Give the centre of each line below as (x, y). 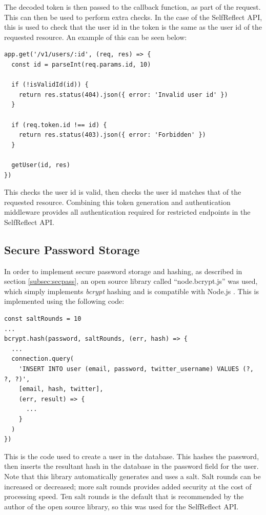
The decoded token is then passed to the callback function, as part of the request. (132, 7)
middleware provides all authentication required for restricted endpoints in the (127, 212)
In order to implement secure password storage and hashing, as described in (123, 271)
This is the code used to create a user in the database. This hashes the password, (132, 456)
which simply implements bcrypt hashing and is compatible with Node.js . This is (131, 291)
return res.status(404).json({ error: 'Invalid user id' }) (123, 95)
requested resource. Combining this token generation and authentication (117, 202)
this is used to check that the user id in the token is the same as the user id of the (133, 27)
